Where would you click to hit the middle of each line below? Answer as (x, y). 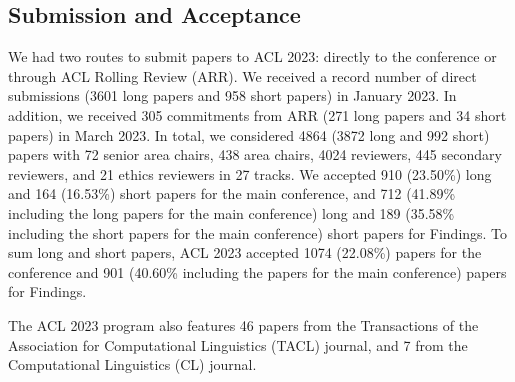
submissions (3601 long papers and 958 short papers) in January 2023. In (232, 95)
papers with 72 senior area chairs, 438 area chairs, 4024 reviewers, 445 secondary (255, 154)
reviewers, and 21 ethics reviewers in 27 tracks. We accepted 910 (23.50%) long (250, 173)
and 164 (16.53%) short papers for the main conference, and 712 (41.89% (232, 193)
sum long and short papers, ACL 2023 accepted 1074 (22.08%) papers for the (245, 252)
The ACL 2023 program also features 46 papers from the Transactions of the (243, 324)
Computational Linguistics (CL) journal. (132, 364)
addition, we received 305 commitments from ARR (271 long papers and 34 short (257, 114)
